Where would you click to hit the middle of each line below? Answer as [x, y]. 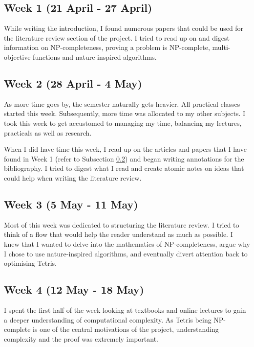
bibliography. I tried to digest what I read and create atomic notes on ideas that [124, 168]
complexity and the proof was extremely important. [81, 338]
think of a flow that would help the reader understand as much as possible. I [118, 234]
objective [17, 57]
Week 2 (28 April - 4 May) [73, 83]
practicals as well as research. [48, 132]
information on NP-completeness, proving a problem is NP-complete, [107, 47]
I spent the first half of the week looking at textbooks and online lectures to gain [125, 310]
